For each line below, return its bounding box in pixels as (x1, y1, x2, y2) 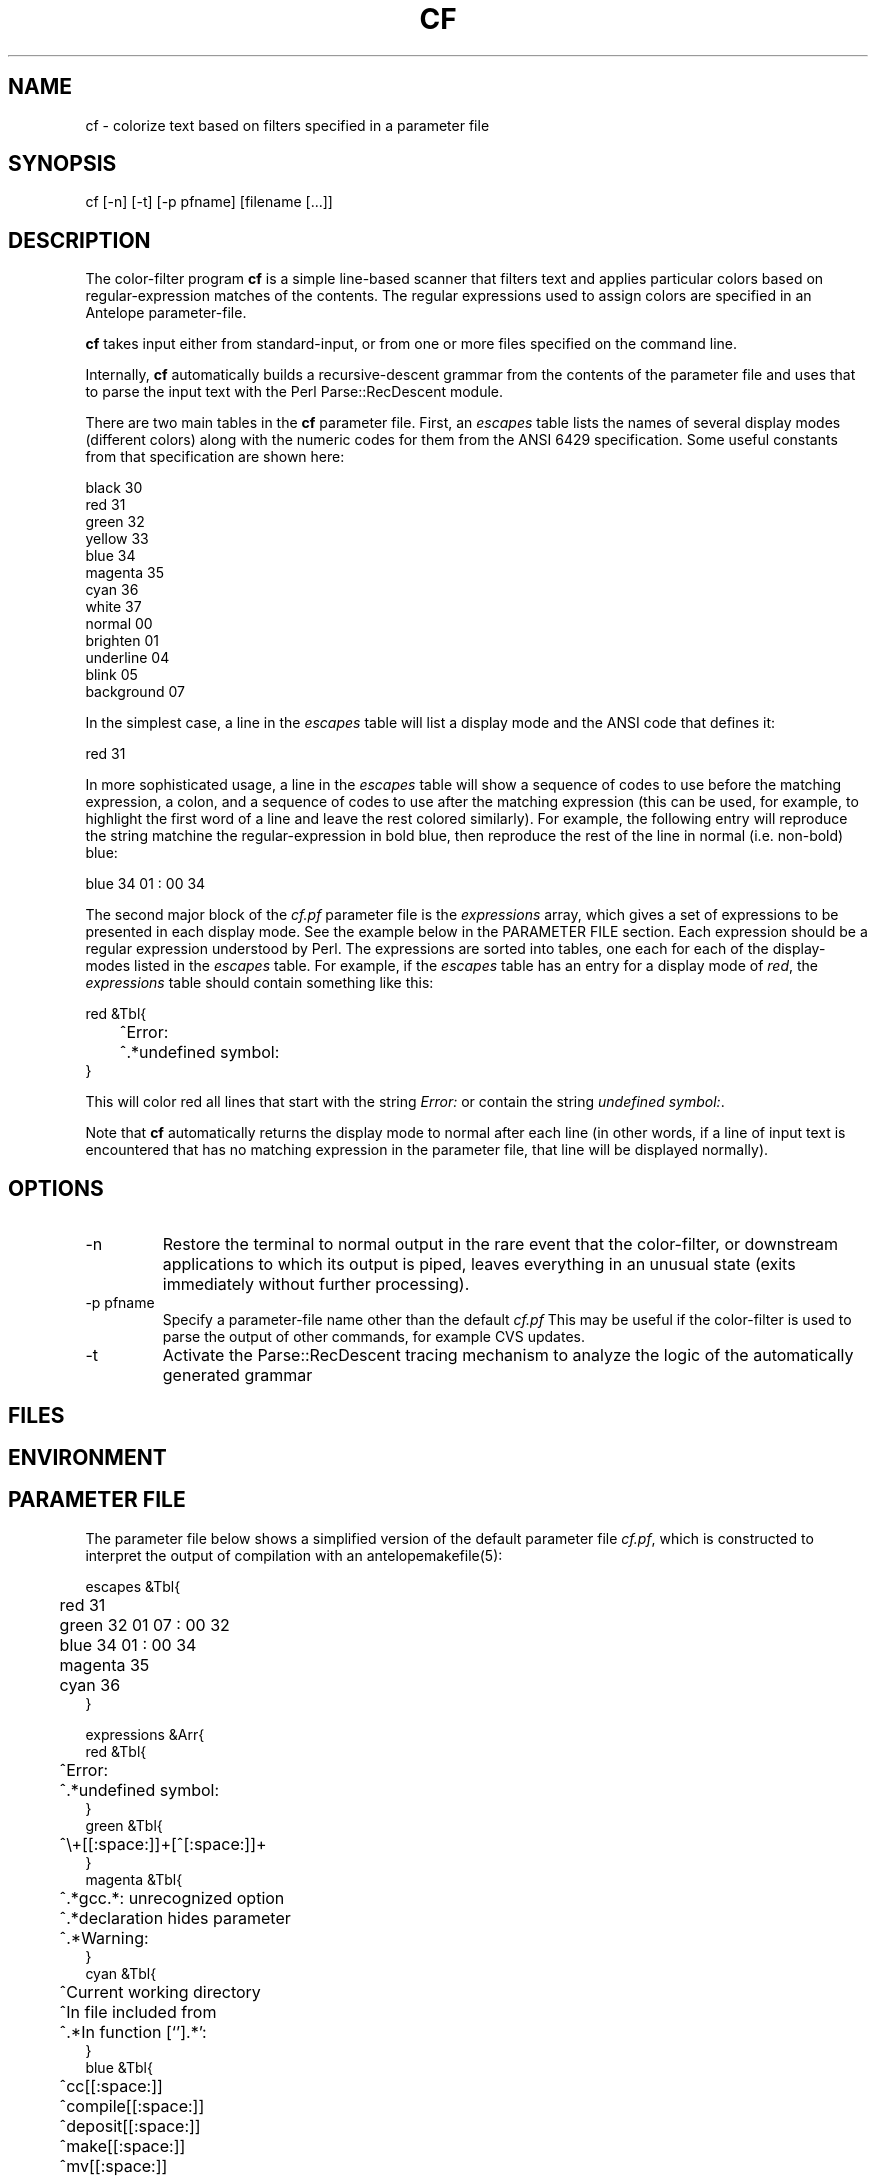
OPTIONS (8, 1175, 104, 1201)
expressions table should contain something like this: (85, 974, 434, 992)
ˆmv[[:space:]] (59, 2155, 168, 2176)
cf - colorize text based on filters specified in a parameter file (85, 116, 490, 134)
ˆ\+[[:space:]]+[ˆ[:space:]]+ (59, 1833, 267, 1854)
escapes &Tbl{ (85, 1577, 181, 1595)
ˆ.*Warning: (59, 1927, 149, 1948)
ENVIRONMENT (8, 1444, 167, 1470)
